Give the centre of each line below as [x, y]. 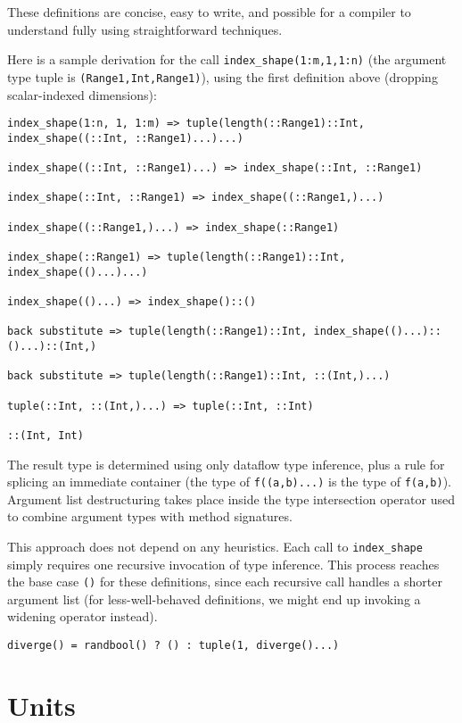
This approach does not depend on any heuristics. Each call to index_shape [215, 546]
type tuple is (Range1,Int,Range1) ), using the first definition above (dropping [223, 76]
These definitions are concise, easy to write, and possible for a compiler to [209, 12]
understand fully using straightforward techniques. [145, 29]
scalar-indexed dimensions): [82, 94]
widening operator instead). [82, 616]
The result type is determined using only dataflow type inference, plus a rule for [226, 464]
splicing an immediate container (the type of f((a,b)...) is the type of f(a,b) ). [229, 482]
